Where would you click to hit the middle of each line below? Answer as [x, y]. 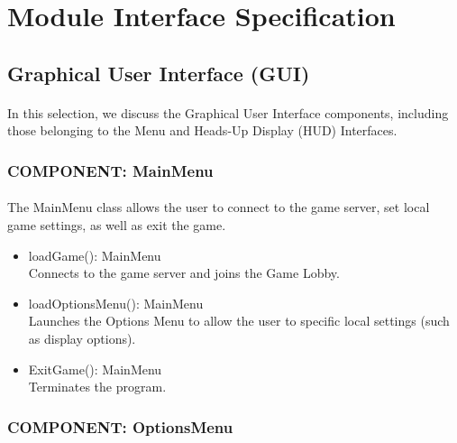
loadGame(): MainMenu [95, 255]
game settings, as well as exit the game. [117, 224]
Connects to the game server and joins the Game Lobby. [184, 273]
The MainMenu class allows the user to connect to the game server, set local [219, 207]
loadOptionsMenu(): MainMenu [116, 303]
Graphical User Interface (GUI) [159, 73]
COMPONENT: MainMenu [110, 170]
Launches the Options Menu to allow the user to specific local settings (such [239, 321]
